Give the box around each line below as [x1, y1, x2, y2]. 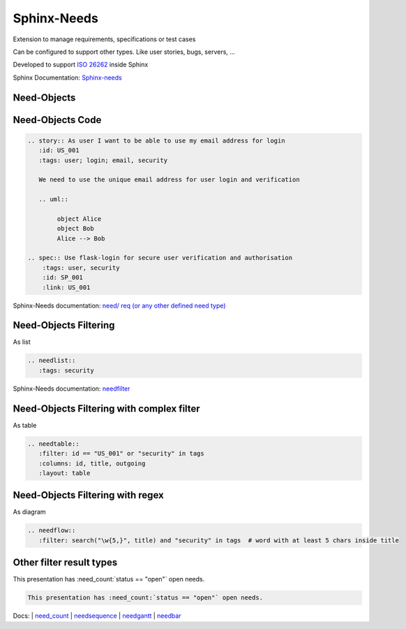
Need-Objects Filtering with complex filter [13, 403, 200, 414]
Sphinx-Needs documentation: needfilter [13, 384, 130, 393]
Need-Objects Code [13, 114, 102, 126]
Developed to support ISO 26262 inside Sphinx [13, 60, 149, 69]
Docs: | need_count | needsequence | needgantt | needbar [13, 612, 181, 620]
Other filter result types [13, 556, 118, 569]
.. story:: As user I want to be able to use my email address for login [27, 136, 285, 145]
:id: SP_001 [42, 273, 84, 282]
